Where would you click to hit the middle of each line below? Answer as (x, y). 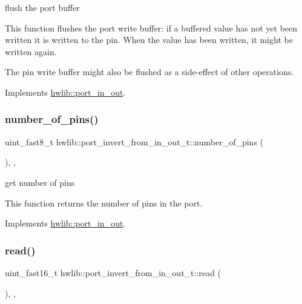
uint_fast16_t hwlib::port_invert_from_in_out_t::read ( (113, 272)
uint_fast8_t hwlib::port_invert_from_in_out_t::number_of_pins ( (134, 141)
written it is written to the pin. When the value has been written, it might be (149, 40)
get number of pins (40, 182)
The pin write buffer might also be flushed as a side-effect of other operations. (149, 72)
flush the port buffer (42, 7)
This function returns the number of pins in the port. (104, 203)
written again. (31, 51)
